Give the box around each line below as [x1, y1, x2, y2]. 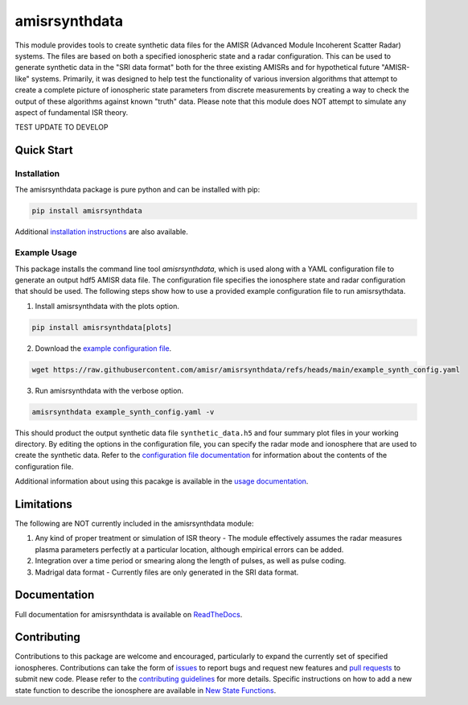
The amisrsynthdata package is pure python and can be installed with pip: [14, 185, 261, 195]
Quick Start [14, 143, 73, 157]
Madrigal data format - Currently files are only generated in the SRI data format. [35, 567, 299, 577]
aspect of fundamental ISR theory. [14, 107, 129, 117]
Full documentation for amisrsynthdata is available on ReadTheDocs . [14, 609, 243, 619]
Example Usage [14, 247, 77, 258]
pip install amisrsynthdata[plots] [31, 323, 172, 332]
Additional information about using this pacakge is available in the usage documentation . [14, 476, 309, 486]
